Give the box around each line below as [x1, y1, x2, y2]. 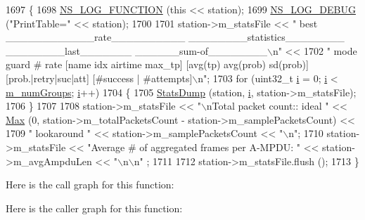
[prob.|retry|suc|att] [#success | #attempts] [6, 70, 193, 85]
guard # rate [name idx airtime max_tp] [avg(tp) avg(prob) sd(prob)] [6, 57, 309, 72]
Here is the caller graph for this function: [6, 200, 183, 215]
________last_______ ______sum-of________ [6, 43, 267, 58]
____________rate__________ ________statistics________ [6, 30, 345, 44]
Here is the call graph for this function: [6, 177, 174, 192]
